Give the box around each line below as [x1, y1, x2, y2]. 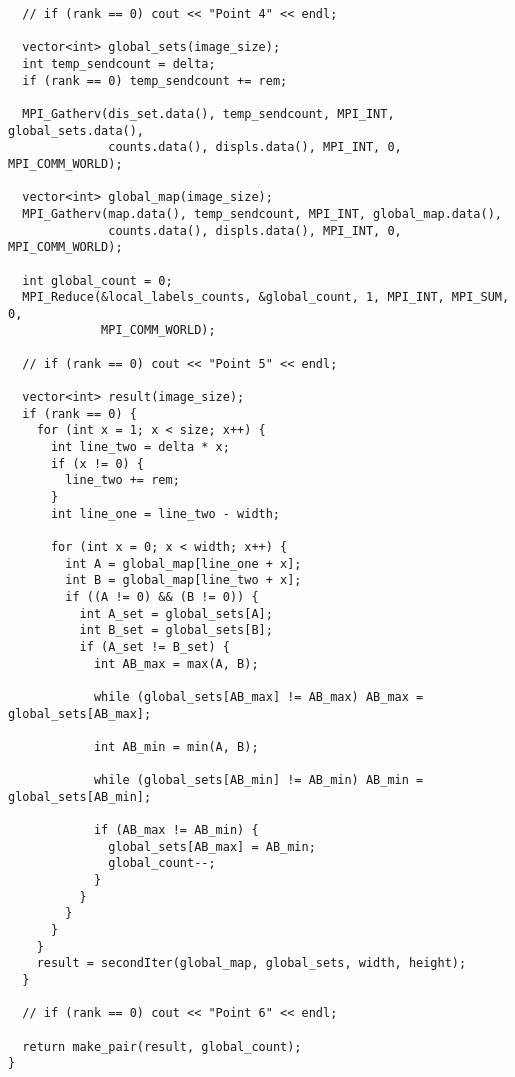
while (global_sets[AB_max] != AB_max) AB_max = [93, 689, 424, 704]
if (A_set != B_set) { [79, 639, 230, 654]
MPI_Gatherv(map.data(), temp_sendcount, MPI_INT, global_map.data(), [22, 206, 502, 221]
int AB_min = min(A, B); [93, 739, 259, 754]
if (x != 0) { [50, 456, 145, 471]
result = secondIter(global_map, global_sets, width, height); [36, 956, 467, 971]
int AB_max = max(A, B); [93, 656, 259, 671]
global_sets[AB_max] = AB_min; [108, 839, 316, 854]
